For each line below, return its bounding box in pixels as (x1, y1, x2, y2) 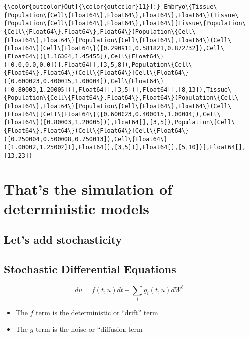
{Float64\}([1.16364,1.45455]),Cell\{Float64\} (4, 53, 164, 60)
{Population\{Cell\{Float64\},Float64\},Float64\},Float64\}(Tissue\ (4, 11, 239, 19)
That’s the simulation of (4, 178, 172, 199)
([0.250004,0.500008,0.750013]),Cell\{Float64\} (4, 135, 168, 143)
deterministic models (4, 198, 150, 218)
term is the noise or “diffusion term (35, 324, 143, 334)
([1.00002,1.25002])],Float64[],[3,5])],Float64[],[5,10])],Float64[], (4, 144, 246, 151)
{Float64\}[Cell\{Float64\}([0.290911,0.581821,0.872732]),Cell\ (4, 45, 224, 52)
